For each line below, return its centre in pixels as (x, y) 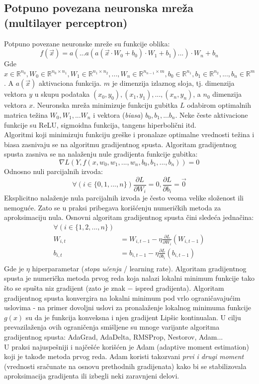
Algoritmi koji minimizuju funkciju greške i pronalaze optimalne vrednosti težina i (129, 134)
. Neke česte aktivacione (212, 114)
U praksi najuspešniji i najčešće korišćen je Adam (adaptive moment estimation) (127, 346)
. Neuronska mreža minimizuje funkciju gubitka (105, 105)
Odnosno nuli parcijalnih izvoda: (53, 171)
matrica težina (26, 114)
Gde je (14, 268)
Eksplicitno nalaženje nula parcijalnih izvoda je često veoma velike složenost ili (124, 198)
